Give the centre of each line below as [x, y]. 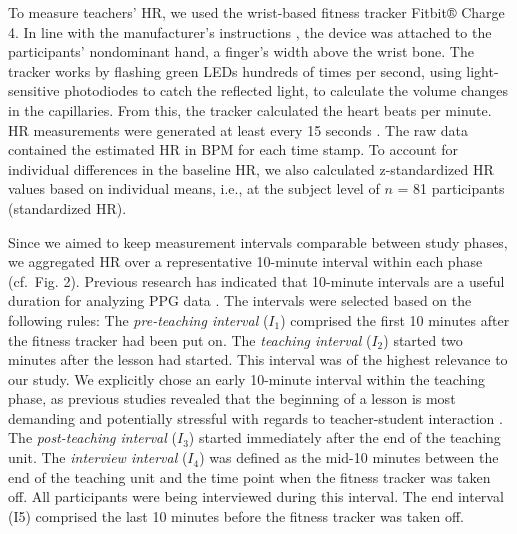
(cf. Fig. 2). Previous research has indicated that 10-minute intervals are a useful [256, 280]
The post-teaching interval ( [92, 437]
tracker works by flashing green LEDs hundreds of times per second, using [235, 70]
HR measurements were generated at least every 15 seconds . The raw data [238, 129]
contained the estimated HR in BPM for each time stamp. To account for [233, 149]
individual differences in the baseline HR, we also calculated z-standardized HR [251, 168]
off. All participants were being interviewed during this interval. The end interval [256, 496]
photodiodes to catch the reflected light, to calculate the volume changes [286, 90]
